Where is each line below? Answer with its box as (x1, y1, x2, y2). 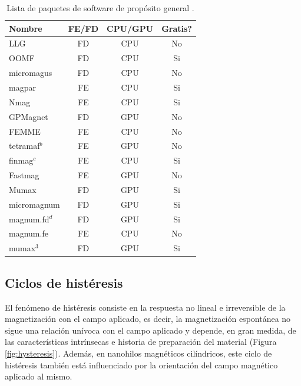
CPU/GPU (107, 22, 154, 34)
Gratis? (161, 22, 192, 34)
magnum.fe (9, 227, 48, 239)
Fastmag (9, 169, 39, 181)
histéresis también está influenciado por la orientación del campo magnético (5, 358, 278, 371)
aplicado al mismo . (5, 370, 72, 382)
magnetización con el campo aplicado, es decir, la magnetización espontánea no (5, 312, 291, 325)
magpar (9, 81, 36, 93)
